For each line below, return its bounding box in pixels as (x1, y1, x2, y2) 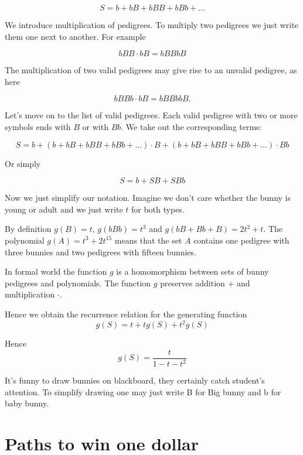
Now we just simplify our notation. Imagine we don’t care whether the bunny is (5, 191, 291, 204)
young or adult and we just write (5, 203, 123, 215)
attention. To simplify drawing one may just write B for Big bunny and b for (5, 385, 281, 398)
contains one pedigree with (193, 234, 290, 246)
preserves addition (160, 276, 225, 289)
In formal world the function (5, 265, 107, 278)
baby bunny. (5, 397, 49, 409)
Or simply (5, 157, 41, 169)
